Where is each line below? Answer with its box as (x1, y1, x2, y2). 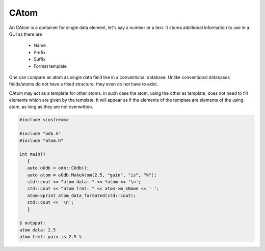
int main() (19, 151, 46, 157)
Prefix (33, 49, 46, 55)
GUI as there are (9, 31, 42, 37)
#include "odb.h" (19, 131, 61, 137)
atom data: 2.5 (19, 227, 56, 233)
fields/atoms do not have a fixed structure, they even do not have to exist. (9, 81, 158, 87)
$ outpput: (19, 220, 46, 226)
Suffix (33, 56, 46, 62)
